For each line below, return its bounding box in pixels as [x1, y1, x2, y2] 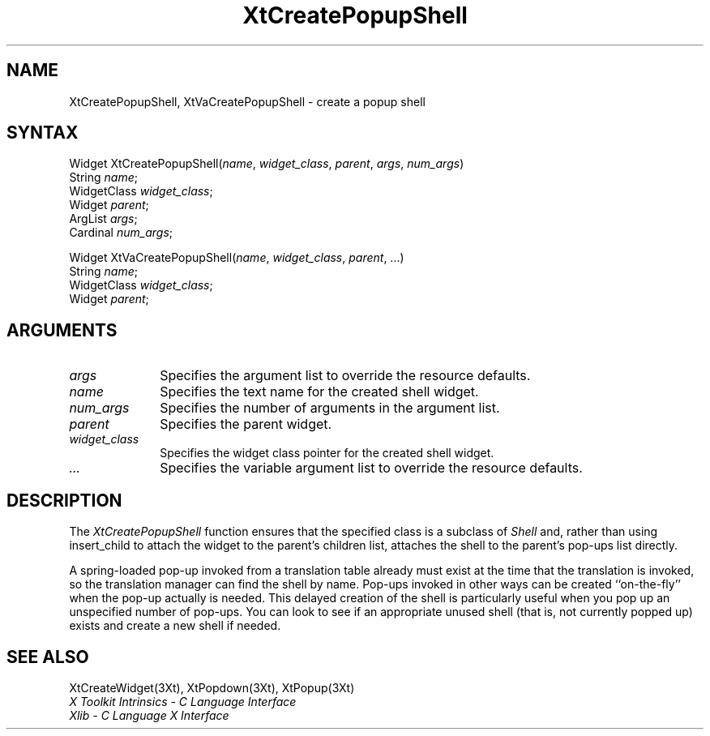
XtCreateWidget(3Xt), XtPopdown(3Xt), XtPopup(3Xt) [69, 680, 355, 695]
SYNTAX [6, 122, 79, 143]
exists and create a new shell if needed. [69, 618, 281, 633]
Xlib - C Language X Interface [69, 708, 229, 722]
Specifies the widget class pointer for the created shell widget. [160, 446, 494, 460]
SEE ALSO [6, 646, 89, 667]
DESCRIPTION [6, 490, 122, 511]
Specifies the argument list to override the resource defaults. [160, 367, 531, 384]
